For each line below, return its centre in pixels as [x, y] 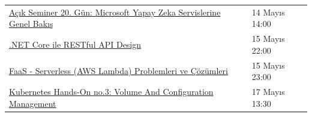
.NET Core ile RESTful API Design [75, 44]
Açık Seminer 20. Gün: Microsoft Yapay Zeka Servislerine [115, 12]
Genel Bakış [31, 24]
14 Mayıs [268, 12]
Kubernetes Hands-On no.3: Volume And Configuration [111, 92]
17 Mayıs [268, 92]
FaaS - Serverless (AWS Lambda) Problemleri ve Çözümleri [118, 71]
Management [33, 103]
